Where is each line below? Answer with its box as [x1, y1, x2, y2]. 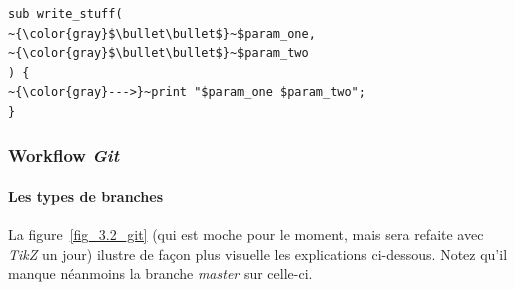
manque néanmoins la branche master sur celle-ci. [8, 263, 313, 284]
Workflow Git [8, 143, 119, 168]
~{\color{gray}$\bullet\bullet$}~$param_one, [8, 26, 316, 41]
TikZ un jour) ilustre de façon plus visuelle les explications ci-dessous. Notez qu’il [8, 243, 508, 264]
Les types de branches [8, 186, 164, 206]
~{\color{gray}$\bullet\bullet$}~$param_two [8, 46, 309, 61]
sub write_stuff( [8, 7, 123, 21]
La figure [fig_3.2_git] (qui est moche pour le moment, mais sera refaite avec [8, 224, 484, 245]
